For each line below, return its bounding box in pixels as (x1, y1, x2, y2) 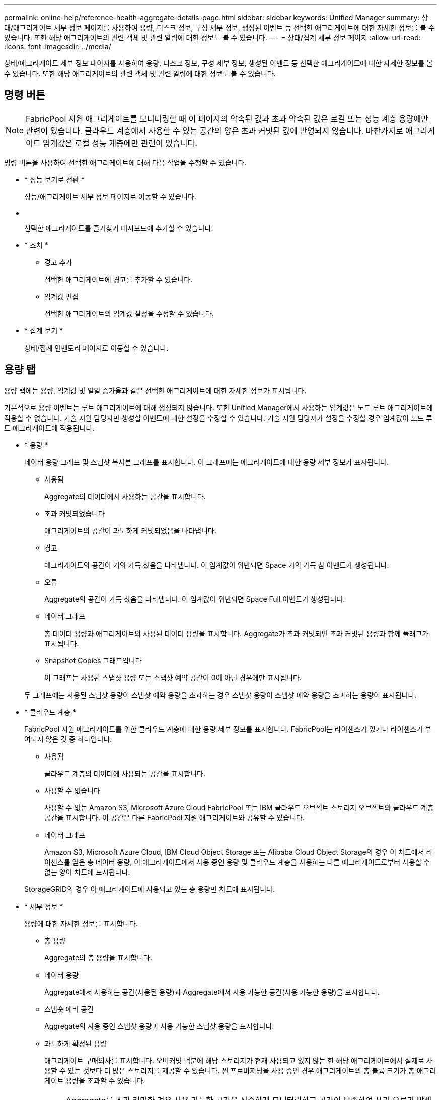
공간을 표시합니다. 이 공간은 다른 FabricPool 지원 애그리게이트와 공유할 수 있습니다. (44, 813, 305, 822)
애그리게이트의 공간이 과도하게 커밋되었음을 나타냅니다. (44, 526, 216, 535)
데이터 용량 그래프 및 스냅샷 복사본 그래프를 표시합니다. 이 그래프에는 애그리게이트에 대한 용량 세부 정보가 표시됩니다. (24, 457, 389, 466)
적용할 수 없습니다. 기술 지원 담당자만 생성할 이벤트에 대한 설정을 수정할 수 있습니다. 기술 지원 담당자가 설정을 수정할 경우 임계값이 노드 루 (4, 413, 432, 422)
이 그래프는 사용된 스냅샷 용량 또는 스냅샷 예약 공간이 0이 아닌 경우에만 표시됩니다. (44, 673, 302, 682)
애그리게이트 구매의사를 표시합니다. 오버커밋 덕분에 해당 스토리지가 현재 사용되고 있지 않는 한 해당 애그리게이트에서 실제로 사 (44, 1056, 433, 1065)
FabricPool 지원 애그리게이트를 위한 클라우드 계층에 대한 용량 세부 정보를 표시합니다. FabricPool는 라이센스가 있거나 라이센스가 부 (24, 724, 431, 733)
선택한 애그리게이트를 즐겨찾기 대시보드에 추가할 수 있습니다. (24, 223, 213, 232)
